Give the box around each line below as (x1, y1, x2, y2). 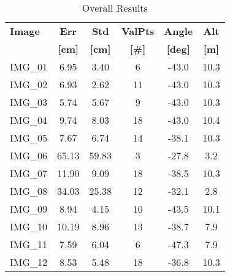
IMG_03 (10, 95, 48, 109)
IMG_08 (10, 184, 48, 198)
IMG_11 (10, 237, 48, 251)
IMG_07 (10, 166, 48, 180)
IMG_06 (10, 148, 48, 162)
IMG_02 (10, 77, 48, 91)
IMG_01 (10, 59, 48, 74)
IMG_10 (10, 219, 48, 233)
